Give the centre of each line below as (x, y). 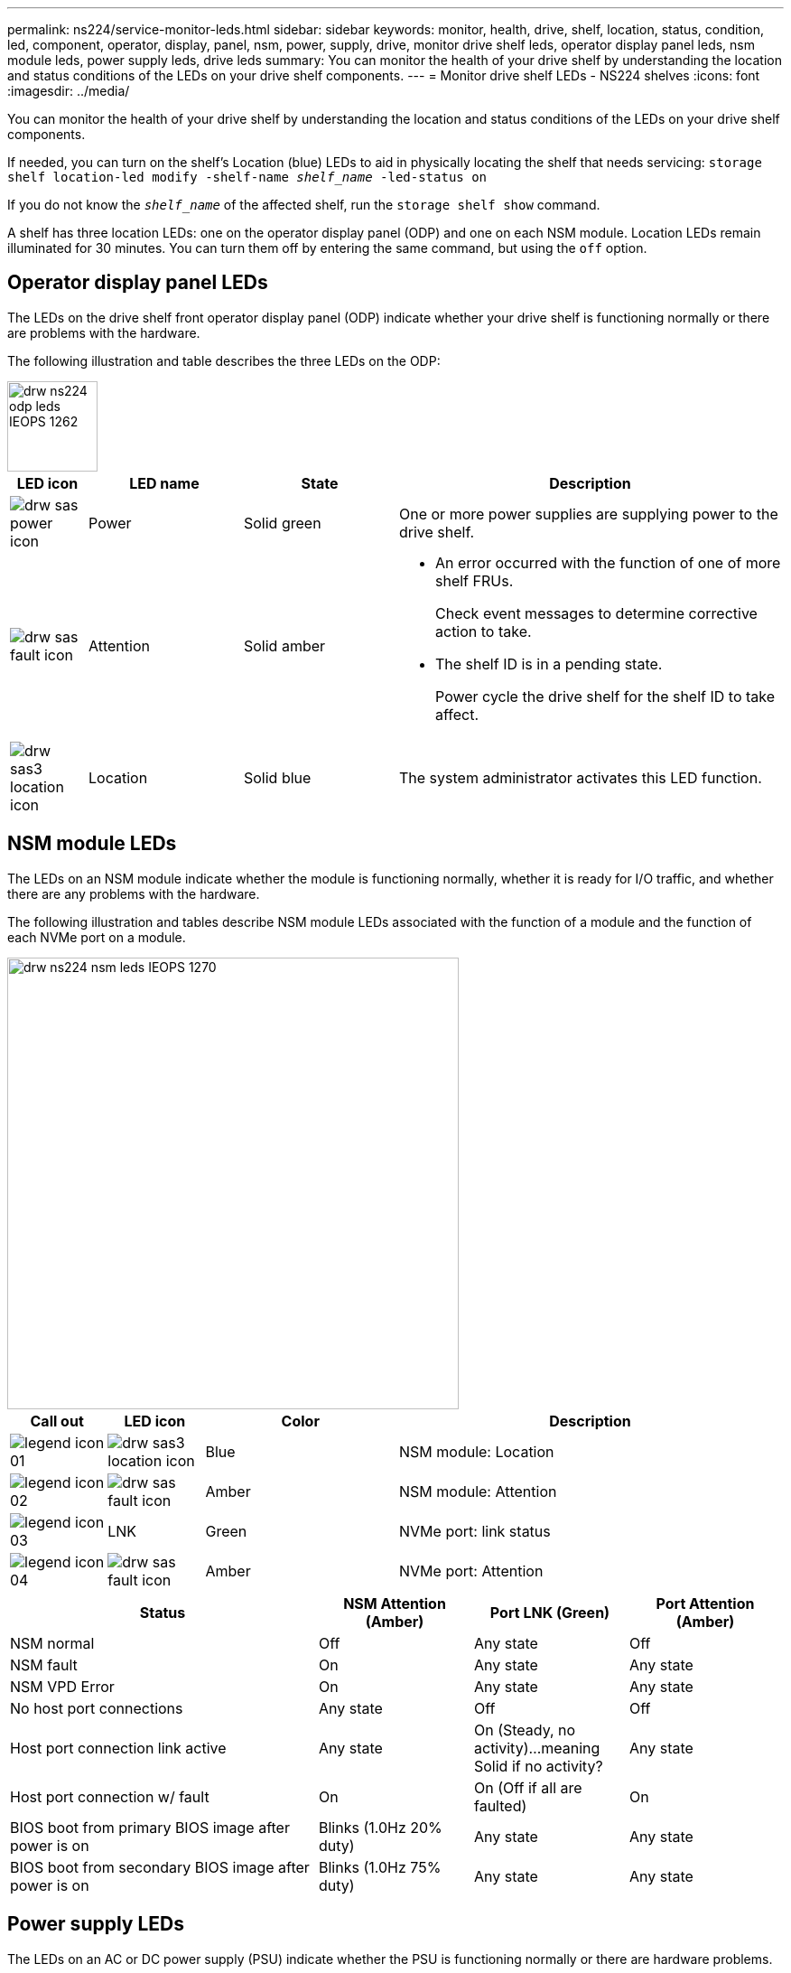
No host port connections (97, 1708)
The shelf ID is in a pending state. (549, 664)
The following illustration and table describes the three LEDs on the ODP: (224, 360)
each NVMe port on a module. (97, 937)
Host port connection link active (118, 1748)
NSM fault (44, 1664)
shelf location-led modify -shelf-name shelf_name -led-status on (247, 177)
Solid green (283, 523)
